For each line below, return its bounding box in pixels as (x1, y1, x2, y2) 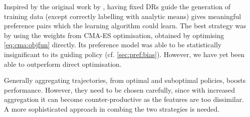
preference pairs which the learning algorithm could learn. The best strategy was (4, 20, 247, 31)
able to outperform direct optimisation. (4, 58, 122, 69)
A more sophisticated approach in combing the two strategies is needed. (4, 103, 220, 114)
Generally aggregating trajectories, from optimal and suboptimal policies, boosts (4, 75, 246, 85)
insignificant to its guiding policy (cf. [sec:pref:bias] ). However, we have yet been (4, 49, 245, 59)
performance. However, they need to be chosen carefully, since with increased (4, 84, 235, 95)
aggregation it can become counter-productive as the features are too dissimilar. (4, 94, 244, 104)
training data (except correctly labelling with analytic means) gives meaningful (4, 11, 241, 21)
